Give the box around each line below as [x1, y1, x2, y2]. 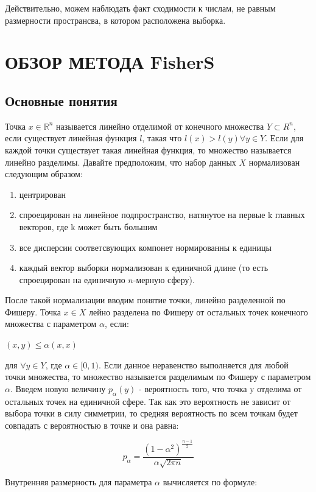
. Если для [265, 132, 304, 144]
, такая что [142, 132, 182, 144]
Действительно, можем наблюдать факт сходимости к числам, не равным [5, 2, 276, 14]
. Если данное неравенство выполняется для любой [98, 358, 289, 371]
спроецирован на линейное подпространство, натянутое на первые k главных [19, 208, 305, 221]
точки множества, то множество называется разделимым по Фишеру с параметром [5, 370, 311, 383]
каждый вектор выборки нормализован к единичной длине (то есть [19, 261, 269, 274]
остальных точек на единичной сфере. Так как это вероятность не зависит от [5, 395, 291, 407]
